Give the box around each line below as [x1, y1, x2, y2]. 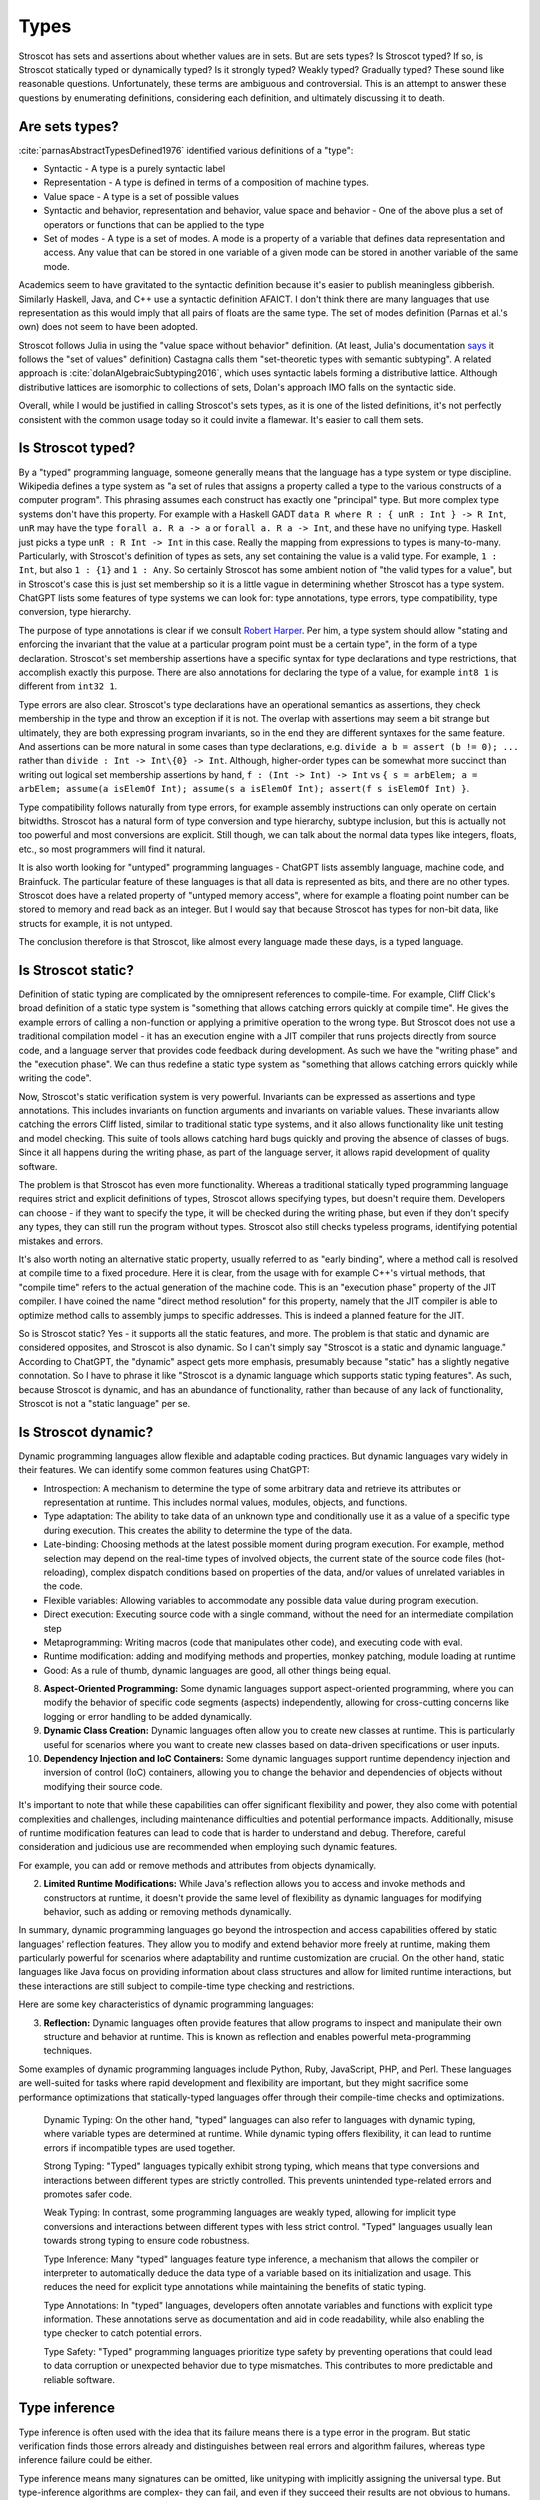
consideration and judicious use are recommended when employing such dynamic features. [18, 1841, 398, 1853]
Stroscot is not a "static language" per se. [18, 1397, 191, 1409]
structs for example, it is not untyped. [18, 917, 173, 929]
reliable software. [43, 2373, 115, 2385]
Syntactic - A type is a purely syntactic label [43, 163, 226, 175]
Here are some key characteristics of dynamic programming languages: [18, 1998, 314, 2010]
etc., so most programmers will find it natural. [18, 843, 206, 855]
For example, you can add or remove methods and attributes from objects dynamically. [18, 1859, 377, 1871]
